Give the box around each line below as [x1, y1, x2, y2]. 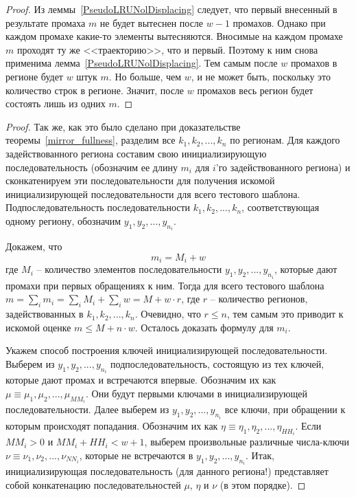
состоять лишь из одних [5, 96, 106, 111]
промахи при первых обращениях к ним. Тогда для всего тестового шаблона [5, 278, 324, 292]
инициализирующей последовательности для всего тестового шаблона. [5, 186, 300, 201]
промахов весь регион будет [197, 82, 313, 97]
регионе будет [5, 69, 63, 83]
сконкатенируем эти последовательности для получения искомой [5, 173, 275, 188]
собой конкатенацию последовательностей [5, 477, 181, 492]
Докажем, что [5, 239, 62, 254]
